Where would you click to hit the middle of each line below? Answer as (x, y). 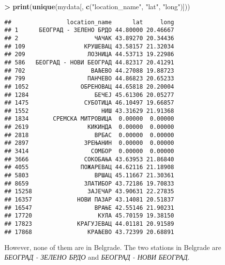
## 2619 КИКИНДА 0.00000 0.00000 (89, 127)
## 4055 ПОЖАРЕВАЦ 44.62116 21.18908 (89, 167)
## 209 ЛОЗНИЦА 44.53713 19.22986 (89, 55)
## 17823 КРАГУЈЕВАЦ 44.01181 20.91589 (89, 224)
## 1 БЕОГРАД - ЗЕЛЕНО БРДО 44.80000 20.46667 (89, 30)
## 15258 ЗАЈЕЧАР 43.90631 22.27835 (89, 192)
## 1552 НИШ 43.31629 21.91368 (89, 111)
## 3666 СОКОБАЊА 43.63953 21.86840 (89, 159)
